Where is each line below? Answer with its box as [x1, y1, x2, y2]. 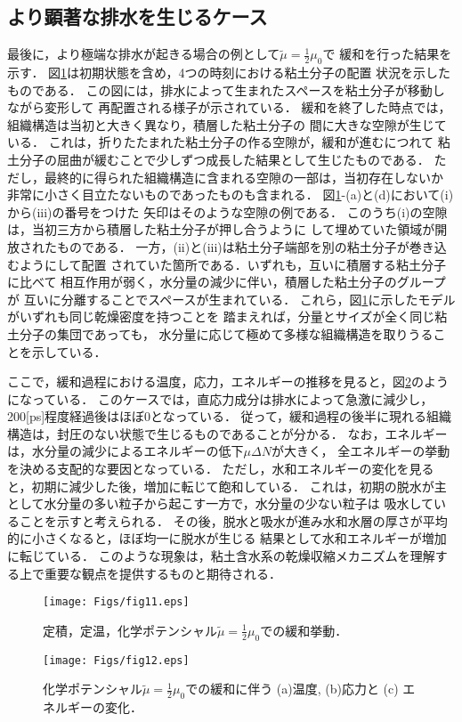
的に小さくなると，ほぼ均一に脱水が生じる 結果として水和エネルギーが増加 [7, 529, 447, 548]
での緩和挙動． [260, 621, 348, 639]
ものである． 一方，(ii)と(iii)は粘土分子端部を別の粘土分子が [56, 237, 409, 256]
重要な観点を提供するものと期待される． [44, 564, 281, 582]
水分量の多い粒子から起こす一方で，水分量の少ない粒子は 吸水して [44, 494, 434, 513]
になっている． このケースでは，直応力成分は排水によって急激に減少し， [7, 389, 434, 408]
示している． [31, 342, 107, 361]
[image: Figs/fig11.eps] [43, 596, 190, 609]
